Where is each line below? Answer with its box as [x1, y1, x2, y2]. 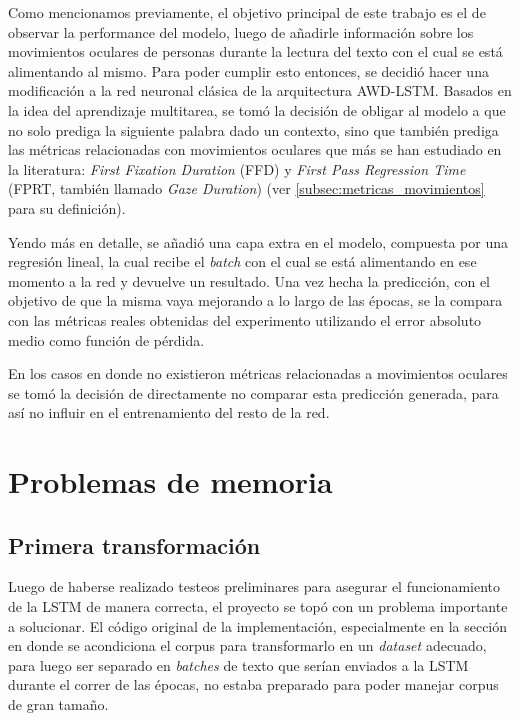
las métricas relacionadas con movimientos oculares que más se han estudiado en [8, 139, 502, 160]
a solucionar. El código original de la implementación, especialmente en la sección [8, 615, 508, 636]
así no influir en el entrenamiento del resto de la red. [8, 402, 330, 423]
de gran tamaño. [8, 694, 109, 715]
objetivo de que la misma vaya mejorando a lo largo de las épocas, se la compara [8, 290, 503, 311]
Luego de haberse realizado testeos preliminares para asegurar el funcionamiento [8, 576, 500, 597]
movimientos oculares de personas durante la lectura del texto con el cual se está [8, 41, 503, 62]
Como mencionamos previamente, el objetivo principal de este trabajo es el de [8, 2, 486, 22]
